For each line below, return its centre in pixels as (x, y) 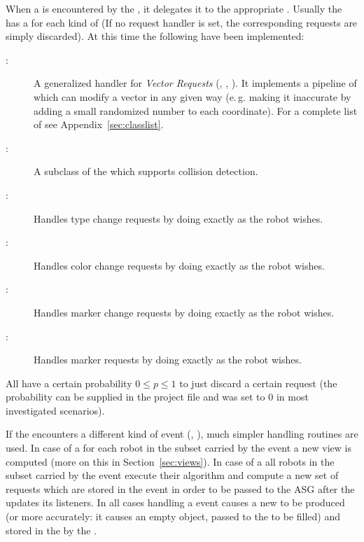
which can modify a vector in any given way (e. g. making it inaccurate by (192, 96)
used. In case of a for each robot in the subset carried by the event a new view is (178, 448)
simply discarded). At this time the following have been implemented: (155, 36)
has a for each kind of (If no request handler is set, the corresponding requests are (182, 22)
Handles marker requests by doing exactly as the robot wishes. (168, 360)
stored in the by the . (51, 530)
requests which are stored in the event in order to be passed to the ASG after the (180, 488)
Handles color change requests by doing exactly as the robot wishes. (179, 265)
